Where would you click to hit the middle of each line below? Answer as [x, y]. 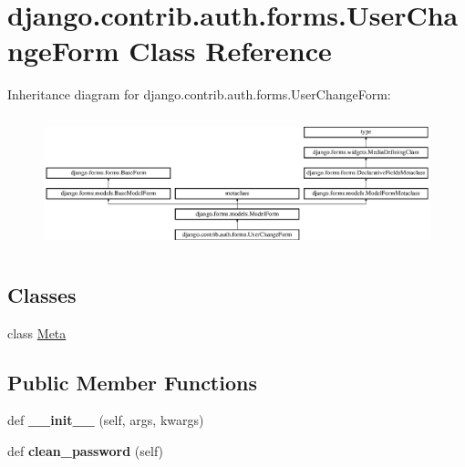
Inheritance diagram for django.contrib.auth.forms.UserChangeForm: [199, 94]
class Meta [37, 332]
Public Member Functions [132, 382]
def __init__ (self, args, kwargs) [106, 420]
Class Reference [230, 51]
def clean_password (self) [86, 451]
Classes [42, 294]
